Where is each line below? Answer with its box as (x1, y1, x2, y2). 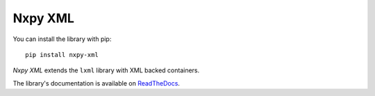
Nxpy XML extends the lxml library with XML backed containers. (12, 66, 200, 74)
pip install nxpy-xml (25, 51, 99, 58)
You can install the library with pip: (12, 35, 112, 43)
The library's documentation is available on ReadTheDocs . (12, 79, 181, 87)
